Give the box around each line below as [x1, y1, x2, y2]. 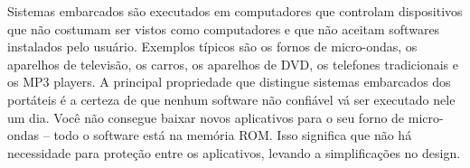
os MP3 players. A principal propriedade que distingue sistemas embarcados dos [7, 72, 451, 91]
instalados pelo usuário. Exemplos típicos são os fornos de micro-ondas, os [7, 37, 418, 56]
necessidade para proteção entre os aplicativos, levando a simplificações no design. [7, 143, 461, 162]
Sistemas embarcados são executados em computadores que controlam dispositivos [7, 2, 463, 20]
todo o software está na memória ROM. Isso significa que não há [53, 126, 412, 145]
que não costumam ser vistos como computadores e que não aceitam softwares [7, 19, 440, 38]
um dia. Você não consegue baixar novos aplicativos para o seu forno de [7, 107, 405, 126]
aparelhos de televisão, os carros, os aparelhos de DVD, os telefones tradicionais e [7, 54, 458, 73]
